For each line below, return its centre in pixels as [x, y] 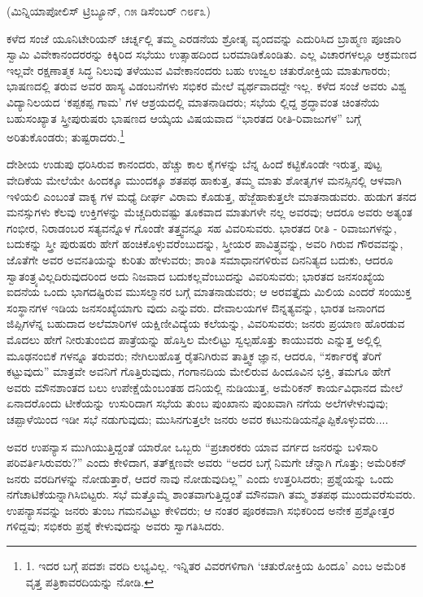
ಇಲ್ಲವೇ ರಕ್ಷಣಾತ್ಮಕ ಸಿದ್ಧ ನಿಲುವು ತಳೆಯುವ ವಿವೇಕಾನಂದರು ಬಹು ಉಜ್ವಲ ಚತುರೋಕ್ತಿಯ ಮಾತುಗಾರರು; [198, 70]
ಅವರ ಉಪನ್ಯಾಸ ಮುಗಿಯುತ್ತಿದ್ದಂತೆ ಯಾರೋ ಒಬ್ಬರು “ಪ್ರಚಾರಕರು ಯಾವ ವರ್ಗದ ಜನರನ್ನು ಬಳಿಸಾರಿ [192, 446]
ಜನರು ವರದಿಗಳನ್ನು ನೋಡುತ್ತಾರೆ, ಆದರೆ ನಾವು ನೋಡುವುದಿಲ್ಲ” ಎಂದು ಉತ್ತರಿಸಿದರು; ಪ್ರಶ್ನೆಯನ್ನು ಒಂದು [200, 478]
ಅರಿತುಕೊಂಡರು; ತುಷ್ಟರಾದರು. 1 [66, 135]
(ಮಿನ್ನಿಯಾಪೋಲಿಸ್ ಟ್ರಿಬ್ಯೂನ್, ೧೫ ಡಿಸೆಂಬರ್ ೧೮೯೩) [109, 11]
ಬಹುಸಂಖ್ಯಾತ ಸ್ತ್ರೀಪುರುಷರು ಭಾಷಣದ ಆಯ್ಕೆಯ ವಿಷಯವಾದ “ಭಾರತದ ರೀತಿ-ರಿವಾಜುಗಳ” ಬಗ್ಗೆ [184, 118]
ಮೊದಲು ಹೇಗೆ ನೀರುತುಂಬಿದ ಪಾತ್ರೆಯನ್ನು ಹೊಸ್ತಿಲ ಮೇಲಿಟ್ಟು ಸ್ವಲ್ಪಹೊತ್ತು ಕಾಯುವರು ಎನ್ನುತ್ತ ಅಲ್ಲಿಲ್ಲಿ [194, 339]
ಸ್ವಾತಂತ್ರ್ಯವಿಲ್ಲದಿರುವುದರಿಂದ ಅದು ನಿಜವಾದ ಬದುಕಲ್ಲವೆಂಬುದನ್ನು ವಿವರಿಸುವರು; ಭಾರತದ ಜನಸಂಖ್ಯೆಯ [196, 275]
